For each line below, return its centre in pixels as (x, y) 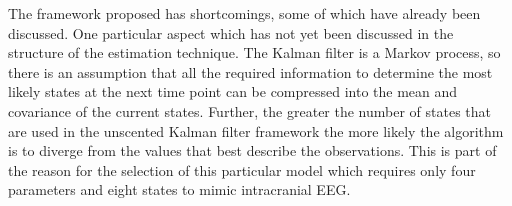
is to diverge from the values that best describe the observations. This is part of (252, 150)
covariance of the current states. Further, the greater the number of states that (250, 110)
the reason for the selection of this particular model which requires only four (242, 169)
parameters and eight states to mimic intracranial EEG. (179, 189)
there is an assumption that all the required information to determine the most (250, 71)
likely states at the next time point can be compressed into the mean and (233, 91)
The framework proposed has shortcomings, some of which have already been (244, 13)
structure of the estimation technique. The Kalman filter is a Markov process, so (254, 52)
